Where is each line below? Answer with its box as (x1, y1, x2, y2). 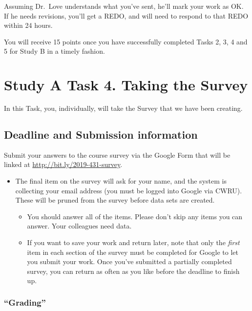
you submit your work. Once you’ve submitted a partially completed (27, 256, 232, 267)
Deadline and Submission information (4, 127, 198, 142)
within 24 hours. (4, 20, 53, 30)
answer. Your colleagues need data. (27, 221, 132, 231)
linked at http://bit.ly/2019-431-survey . (4, 159, 123, 169)
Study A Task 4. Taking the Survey (4, 75, 248, 95)
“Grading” (4, 296, 46, 308)
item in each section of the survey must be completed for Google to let (27, 247, 238, 257)
